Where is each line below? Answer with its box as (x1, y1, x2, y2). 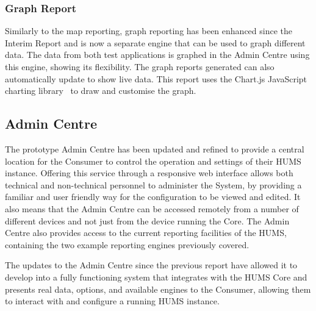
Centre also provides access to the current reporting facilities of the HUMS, (5, 226, 287, 239)
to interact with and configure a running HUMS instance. (5, 295, 220, 307)
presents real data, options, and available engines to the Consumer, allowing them (5, 282, 311, 295)
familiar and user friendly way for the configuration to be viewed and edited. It (5, 190, 301, 203)
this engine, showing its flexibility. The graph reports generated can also (5, 60, 275, 73)
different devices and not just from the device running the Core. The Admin (5, 214, 290, 227)
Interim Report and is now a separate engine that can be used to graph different (5, 36, 306, 49)
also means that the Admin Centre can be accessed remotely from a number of (5, 202, 299, 215)
